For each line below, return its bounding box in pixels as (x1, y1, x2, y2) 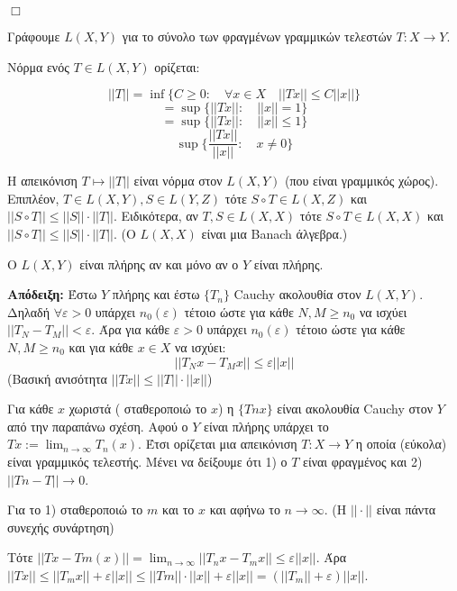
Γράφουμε (7, 27, 60, 45)
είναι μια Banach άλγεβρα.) (201, 224, 348, 243)
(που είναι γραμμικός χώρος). (284, 171, 439, 190)
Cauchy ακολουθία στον (233, 285, 361, 304)
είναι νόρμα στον (133, 171, 223, 190)
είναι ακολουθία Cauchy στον (277, 399, 434, 418)
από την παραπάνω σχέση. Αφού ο (7, 416, 188, 435)
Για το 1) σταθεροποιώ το (7, 500, 143, 519)
